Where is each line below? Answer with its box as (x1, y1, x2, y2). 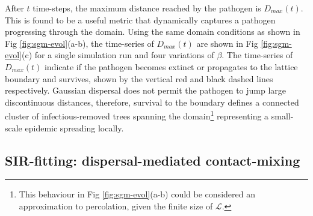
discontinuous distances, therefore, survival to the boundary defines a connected (5, 95, 299, 108)
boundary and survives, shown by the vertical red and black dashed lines (5, 72, 273, 85)
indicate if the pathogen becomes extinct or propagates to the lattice (44, 60, 298, 73)
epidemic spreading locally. (25, 121, 124, 134)
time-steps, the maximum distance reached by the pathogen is (33, 2, 261, 14)
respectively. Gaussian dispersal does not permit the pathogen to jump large (5, 84, 287, 97)
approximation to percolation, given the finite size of (19, 199, 213, 212)
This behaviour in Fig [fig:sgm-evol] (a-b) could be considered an (19, 188, 255, 200)
